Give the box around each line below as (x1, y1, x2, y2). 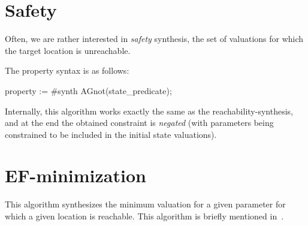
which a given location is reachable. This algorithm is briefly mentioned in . (5, 210, 284, 222)
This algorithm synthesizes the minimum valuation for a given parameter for (5, 198, 286, 210)
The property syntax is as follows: (5, 64, 129, 77)
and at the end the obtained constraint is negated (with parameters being (5, 116, 274, 129)
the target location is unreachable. (5, 44, 131, 56)
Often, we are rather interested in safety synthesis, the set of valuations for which (5, 32, 304, 45)
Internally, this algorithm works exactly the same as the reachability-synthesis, (5, 104, 293, 117)
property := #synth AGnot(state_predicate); (5, 84, 172, 97)
